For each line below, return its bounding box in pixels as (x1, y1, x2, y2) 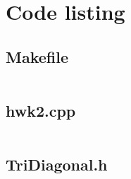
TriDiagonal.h (6, 154, 108, 175)
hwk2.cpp (6, 99, 76, 121)
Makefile (6, 45, 68, 67)
